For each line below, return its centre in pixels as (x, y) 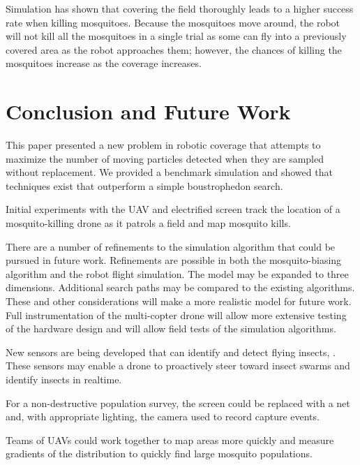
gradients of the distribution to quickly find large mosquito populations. (159, 453)
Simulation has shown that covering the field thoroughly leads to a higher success (180, 8)
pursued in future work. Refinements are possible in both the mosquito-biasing (174, 260)
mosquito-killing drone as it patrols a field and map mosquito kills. (148, 223)
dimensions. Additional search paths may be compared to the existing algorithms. (180, 287)
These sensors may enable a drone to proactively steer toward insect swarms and (178, 366)
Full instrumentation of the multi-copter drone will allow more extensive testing (176, 315)
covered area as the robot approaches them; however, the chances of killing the (174, 49)
